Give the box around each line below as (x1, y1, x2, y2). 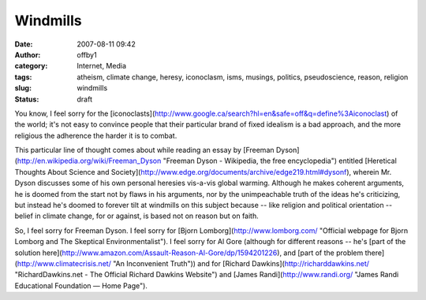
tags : (14, 72, 32, 82)
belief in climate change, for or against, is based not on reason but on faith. (14, 211, 260, 220)
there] (364, 248, 385, 257)
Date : (14, 39, 33, 49)
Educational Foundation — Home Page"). (14, 280, 148, 291)
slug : (14, 83, 32, 93)
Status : (14, 94, 39, 104)
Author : (14, 50, 41, 59)
